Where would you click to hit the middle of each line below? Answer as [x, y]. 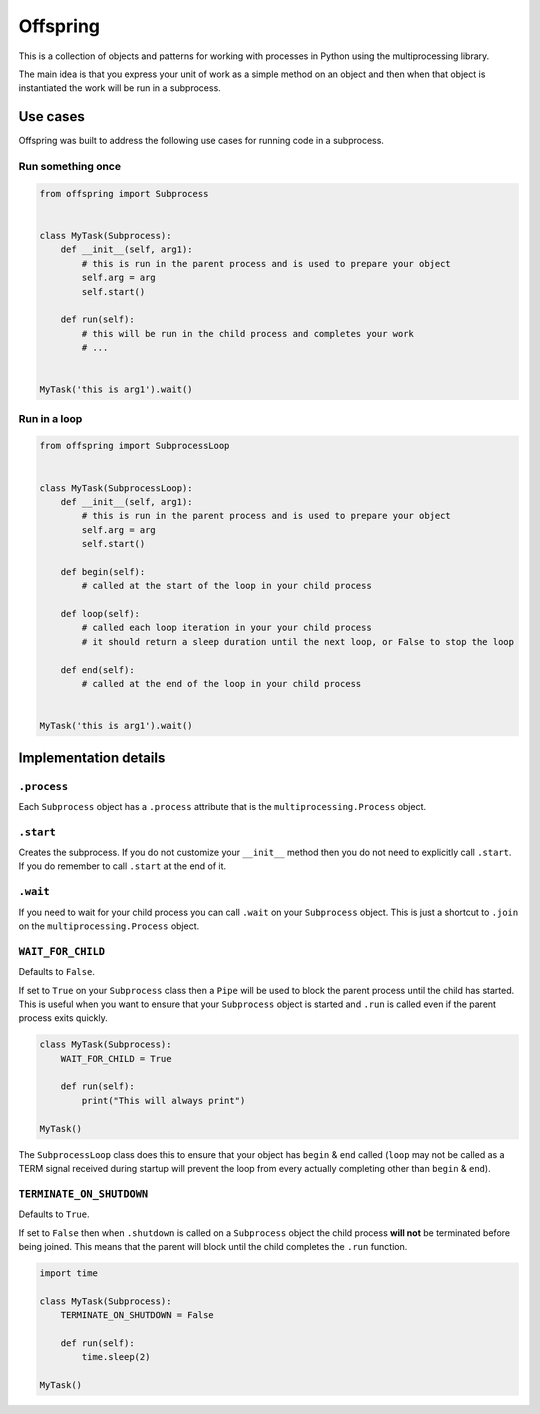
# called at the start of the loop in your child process [226, 586]
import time [69, 1273]
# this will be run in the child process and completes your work [248, 333]
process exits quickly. [63, 1018]
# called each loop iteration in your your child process [226, 628]
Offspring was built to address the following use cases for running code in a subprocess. [201, 141]
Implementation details [92, 757]
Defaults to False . [56, 972]
